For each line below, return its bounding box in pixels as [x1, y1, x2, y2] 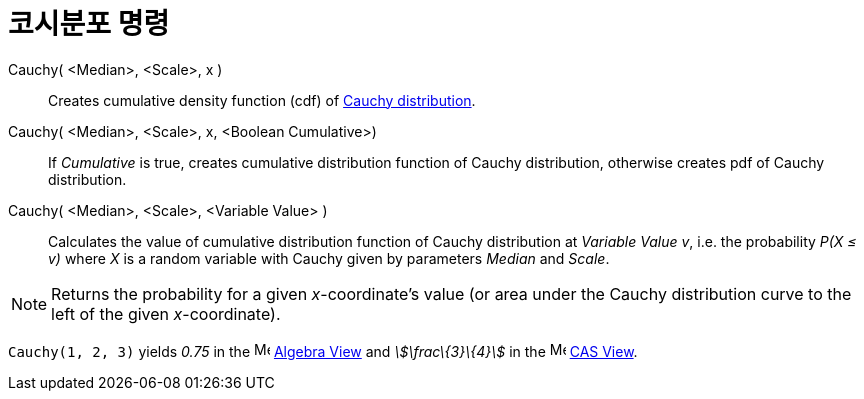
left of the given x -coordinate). [51, 303, 281, 324]
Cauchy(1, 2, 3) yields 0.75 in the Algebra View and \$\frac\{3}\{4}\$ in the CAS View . [8, 342, 638, 360]
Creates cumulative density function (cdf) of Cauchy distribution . [48, 91, 476, 109]
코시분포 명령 [8, 7, 170, 41]
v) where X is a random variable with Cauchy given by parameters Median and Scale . [48, 249, 610, 267]
